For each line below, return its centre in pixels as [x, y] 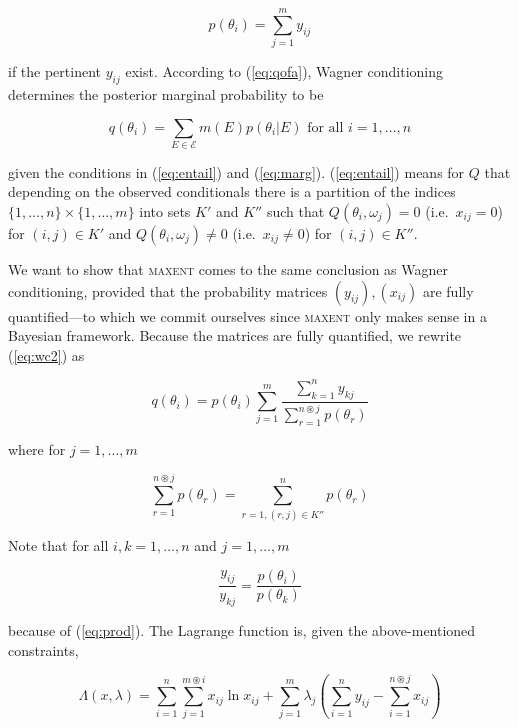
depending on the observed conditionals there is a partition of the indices [232, 191]
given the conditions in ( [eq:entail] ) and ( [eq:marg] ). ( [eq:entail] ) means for [236, 171]
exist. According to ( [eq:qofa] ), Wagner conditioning [284, 71]
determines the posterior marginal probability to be [166, 93]
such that [295, 211]
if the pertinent [55, 71]
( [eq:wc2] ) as [46, 354]
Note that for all [58, 544]
